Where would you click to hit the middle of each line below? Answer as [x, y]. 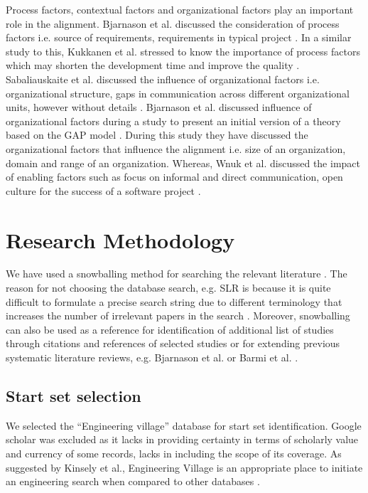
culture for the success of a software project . [103, 190]
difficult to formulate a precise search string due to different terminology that [174, 301]
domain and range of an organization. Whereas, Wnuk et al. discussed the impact [183, 163]
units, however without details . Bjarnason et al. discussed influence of [159, 107]
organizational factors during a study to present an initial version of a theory [173, 121]
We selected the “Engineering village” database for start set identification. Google [184, 425]
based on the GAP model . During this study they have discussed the [157, 135]
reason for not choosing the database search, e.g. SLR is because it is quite [168, 288]
